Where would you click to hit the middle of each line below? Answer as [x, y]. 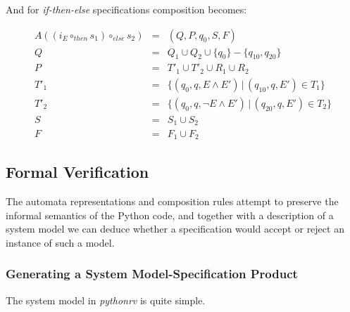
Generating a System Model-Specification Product [152, 274]
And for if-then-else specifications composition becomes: [126, 9]
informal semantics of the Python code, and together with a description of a [170, 215]
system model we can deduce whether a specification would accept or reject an [175, 229]
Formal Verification [77, 172]
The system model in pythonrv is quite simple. [106, 300]
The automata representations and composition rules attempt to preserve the [172, 201]
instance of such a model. [60, 242]
